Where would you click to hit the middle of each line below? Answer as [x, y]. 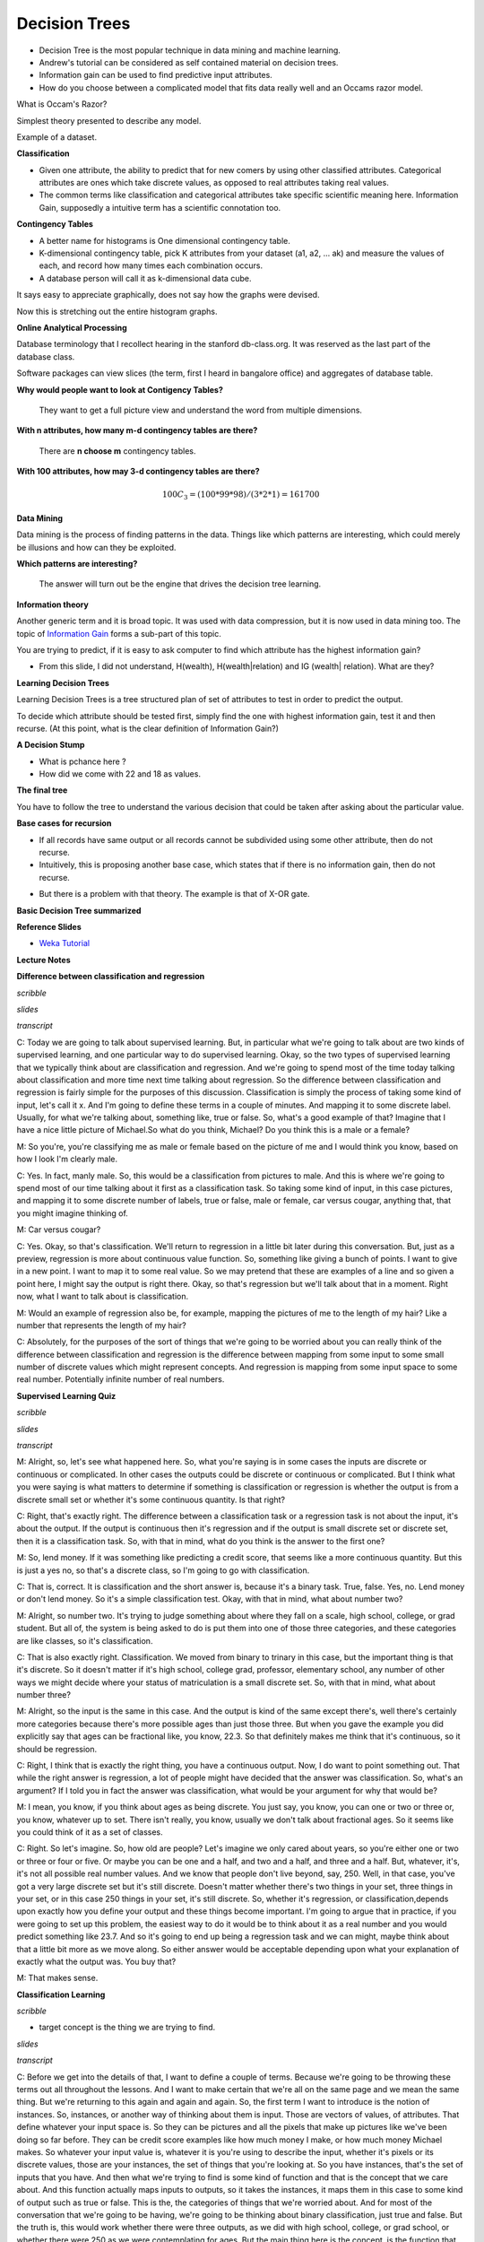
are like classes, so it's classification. [85, 1640]
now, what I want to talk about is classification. [103, 1297]
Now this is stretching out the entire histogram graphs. [117, 311]
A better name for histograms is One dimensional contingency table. [165, 240]
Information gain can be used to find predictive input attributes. [156, 75]
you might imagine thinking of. [73, 1213]
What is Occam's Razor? [62, 104]
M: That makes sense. [57, 1978]
